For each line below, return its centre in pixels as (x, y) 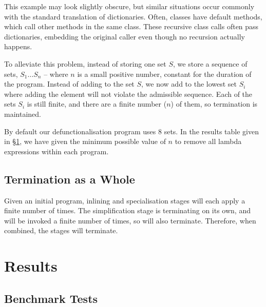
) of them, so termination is (214, 104)
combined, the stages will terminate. (61, 230)
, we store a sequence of (210, 63)
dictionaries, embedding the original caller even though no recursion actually (125, 36)
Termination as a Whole (70, 179)
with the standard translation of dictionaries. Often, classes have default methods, (133, 16)
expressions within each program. (56, 151)
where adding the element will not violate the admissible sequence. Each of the (128, 94)
